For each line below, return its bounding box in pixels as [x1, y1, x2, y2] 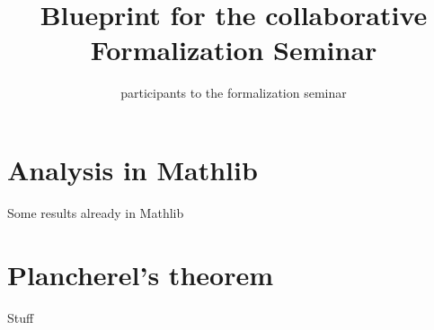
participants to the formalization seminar [120, 83, 347, 102]
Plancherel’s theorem [7, 256, 273, 292]
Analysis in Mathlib [7, 151, 258, 187]
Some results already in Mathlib [7, 203, 184, 221]
